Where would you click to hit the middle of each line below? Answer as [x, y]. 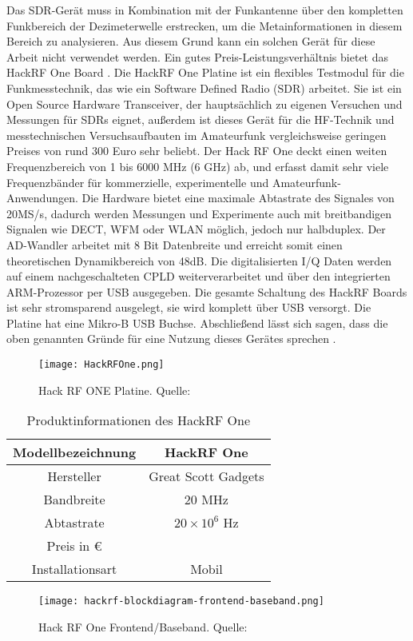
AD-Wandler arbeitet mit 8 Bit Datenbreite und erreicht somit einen [175, 244]
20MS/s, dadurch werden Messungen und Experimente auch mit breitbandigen [199, 213]
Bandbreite [74, 500]
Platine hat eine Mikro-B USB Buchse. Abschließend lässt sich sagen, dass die [197, 322]
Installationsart [74, 569]
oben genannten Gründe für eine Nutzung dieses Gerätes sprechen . [171, 338]
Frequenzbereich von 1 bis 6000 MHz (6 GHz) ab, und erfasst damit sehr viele [198, 166]
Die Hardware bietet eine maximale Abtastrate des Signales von [238, 198]
